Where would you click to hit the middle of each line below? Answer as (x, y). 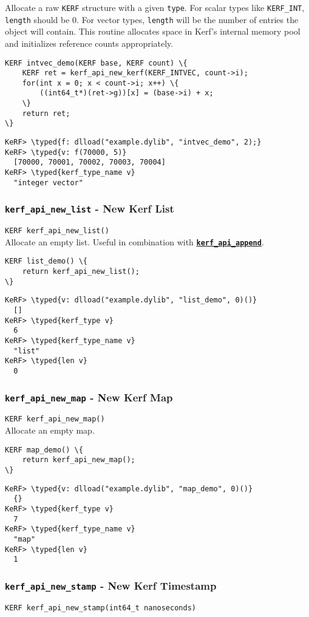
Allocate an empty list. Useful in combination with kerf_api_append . (134, 241)
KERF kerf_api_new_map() (55, 419)
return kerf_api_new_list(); (81, 272)
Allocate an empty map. (50, 430)
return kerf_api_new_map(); (79, 460)
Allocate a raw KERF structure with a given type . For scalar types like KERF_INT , (155, 7)
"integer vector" (48, 182)
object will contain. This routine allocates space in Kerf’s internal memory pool (153, 31)
